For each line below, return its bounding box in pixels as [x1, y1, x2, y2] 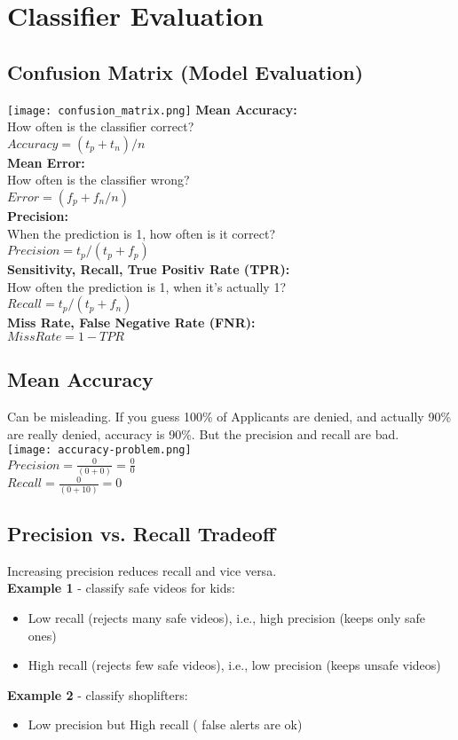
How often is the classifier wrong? [7, 170, 190, 189]
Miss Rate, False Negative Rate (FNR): [7, 313, 256, 332]
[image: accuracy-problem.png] [7, 444, 192, 457]
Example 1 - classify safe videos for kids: [7, 579, 235, 597]
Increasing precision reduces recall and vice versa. [7, 561, 277, 579]
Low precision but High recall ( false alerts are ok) [28, 715, 303, 734]
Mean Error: [7, 153, 85, 171]
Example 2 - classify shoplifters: [7, 685, 188, 704]
